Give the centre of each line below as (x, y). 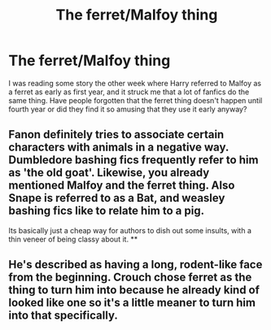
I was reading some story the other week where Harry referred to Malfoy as (135, 83)
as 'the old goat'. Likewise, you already (109, 173)
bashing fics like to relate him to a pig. (107, 211)
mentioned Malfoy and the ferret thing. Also (122, 186)
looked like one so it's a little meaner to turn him (132, 303)
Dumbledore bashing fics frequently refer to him (133, 160)
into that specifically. (63, 316)
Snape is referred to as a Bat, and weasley (117, 198)
